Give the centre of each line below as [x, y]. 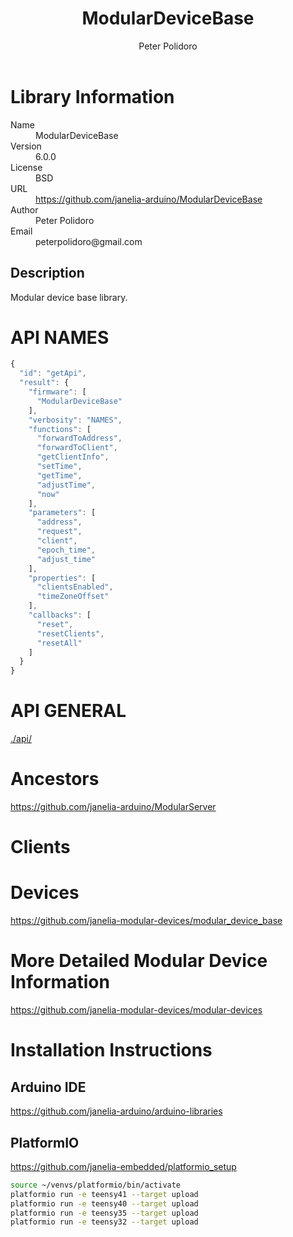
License [26, 167]
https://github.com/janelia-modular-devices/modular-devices [136, 1010]
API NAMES [60, 337]
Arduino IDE [48, 1087]
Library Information [92, 96]
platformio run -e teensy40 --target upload [104, 1203]
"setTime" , [59, 467]
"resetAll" [59, 643]
